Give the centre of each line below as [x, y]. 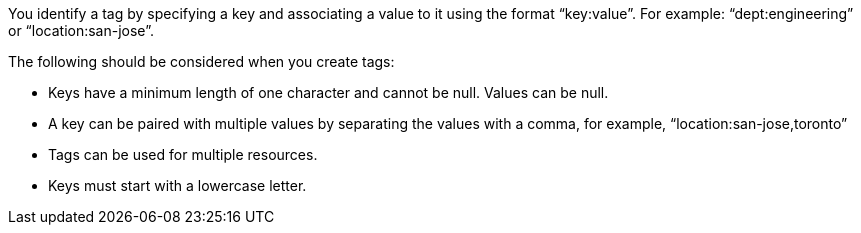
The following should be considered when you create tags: [201, 61]
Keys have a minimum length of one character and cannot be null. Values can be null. [328, 92]
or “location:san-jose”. [81, 30]
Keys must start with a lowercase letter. [177, 185]
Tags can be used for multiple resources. [183, 154]
